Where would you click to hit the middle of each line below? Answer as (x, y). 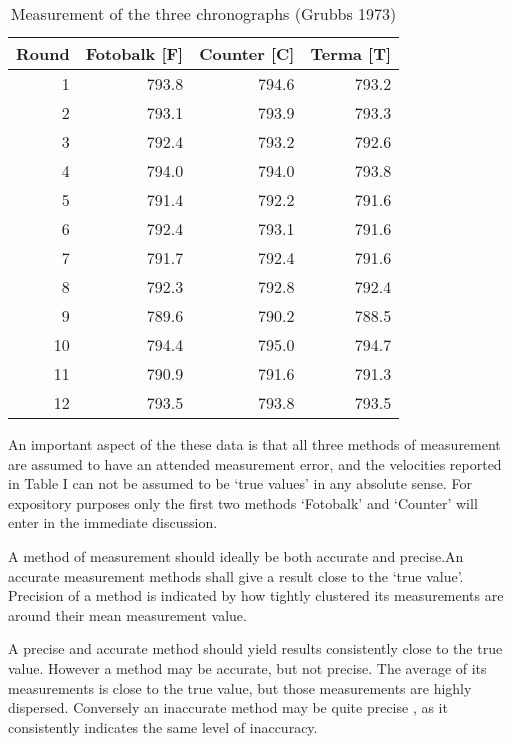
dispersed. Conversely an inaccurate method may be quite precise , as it (228, 707)
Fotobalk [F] (134, 53)
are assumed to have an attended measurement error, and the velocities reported (255, 463)
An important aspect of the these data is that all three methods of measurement (254, 444)
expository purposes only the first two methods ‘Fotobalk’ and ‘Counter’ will (243, 502)
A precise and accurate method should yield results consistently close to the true (255, 648)
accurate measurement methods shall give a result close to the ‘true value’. (236, 575)
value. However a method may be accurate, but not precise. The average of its (247, 667)
